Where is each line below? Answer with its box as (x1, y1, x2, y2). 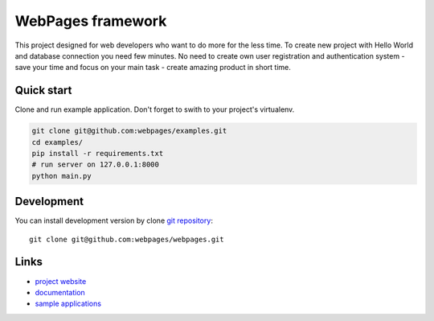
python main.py (31, 171, 92, 180)
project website (35, 276, 87, 286)
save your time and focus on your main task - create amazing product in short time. (14, 63, 291, 72)
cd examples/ (31, 138, 84, 146)
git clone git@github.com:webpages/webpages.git (29, 234, 224, 244)
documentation (35, 287, 86, 297)
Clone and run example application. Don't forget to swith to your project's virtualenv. (14, 105, 295, 114)
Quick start (14, 84, 72, 97)
